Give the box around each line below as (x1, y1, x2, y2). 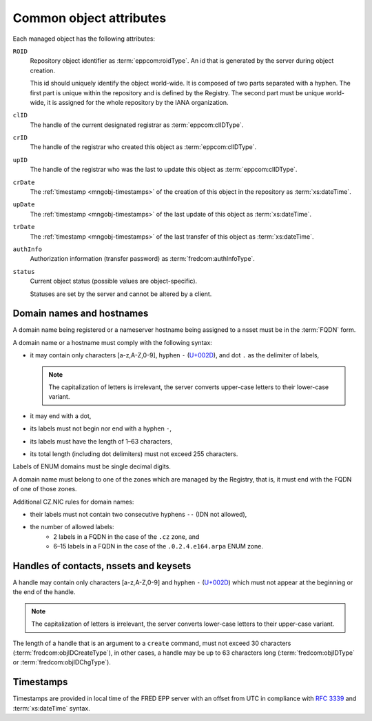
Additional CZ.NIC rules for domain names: (12, 497, 134, 506)
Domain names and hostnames (12, 308, 149, 319)
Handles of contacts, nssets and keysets (12, 560, 192, 572)
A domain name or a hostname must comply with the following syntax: (12, 338, 213, 346)
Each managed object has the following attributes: (12, 34, 155, 43)
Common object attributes (12, 10, 167, 26)
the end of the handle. (12, 588, 76, 596)
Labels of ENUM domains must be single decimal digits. (12, 462, 172, 471)
